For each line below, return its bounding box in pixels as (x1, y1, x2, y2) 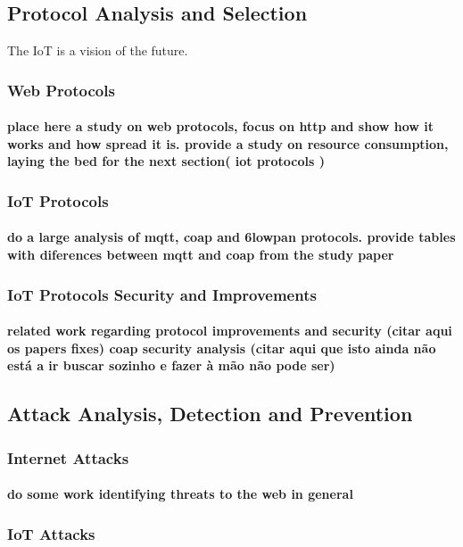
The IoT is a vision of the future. (7, 41, 188, 60)
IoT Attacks (7, 522, 95, 544)
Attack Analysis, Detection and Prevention (7, 400, 413, 427)
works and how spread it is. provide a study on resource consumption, (7, 134, 449, 153)
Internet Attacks (7, 446, 129, 468)
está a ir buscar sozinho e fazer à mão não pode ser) (7, 356, 335, 375)
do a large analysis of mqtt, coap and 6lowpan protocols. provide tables (7, 228, 456, 246)
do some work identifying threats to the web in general (7, 485, 353, 503)
